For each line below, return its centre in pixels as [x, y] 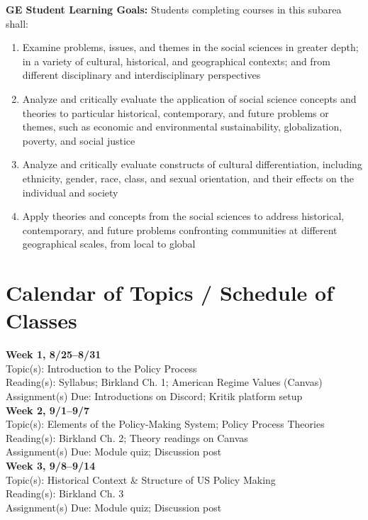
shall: [17, 23]
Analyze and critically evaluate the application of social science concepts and [189, 98]
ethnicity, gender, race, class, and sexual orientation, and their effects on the [188, 178]
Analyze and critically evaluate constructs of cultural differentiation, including [192, 164]
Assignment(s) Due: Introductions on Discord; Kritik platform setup [154, 396]
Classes [41, 320]
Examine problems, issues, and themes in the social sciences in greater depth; [190, 47]
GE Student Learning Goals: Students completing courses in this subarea [174, 9]
